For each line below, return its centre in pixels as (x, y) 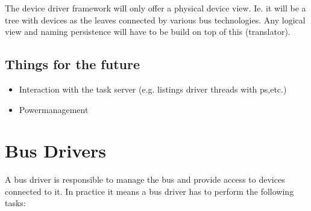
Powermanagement (54, 109)
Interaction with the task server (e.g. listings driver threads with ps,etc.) (153, 89)
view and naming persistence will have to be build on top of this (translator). (148, 32)
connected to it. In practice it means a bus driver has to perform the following (149, 191)
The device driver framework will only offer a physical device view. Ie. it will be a (155, 8)
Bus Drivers (55, 151)
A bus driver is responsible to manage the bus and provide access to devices (145, 179)
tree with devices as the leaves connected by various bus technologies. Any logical (155, 20)
